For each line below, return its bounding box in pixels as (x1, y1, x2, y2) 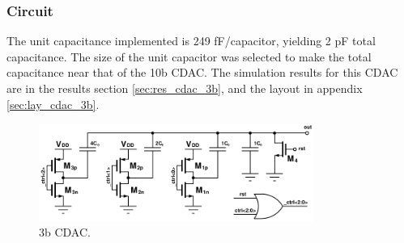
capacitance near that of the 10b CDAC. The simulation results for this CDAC (6, 64, 398, 81)
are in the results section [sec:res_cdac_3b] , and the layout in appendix (6, 80, 363, 96)
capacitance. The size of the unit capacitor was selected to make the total (6, 48, 372, 65)
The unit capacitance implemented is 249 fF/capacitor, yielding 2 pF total (6, 32, 376, 49)
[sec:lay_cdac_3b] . (6, 95, 100, 112)
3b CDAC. (39, 224, 91, 241)
